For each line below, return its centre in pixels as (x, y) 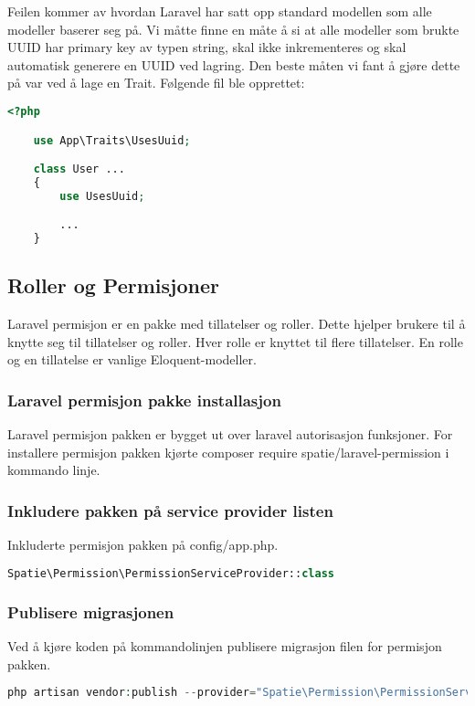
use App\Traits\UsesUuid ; (112, 140)
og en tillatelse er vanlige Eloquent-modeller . (132, 359)
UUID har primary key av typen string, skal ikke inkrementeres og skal (207, 47)
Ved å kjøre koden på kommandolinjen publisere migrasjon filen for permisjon (225, 645)
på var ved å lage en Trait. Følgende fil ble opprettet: (156, 83)
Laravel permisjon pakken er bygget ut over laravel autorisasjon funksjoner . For (230, 434)
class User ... (79, 169)
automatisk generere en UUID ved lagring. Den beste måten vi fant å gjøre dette (234, 64)
